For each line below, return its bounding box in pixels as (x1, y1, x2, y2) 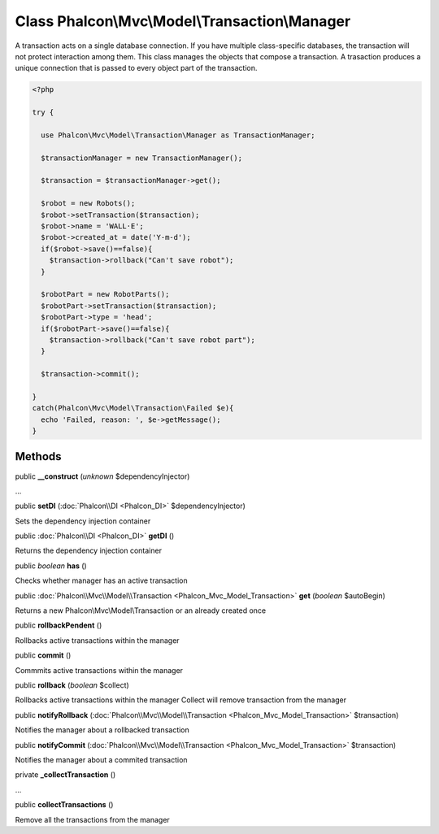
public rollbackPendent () (15, 620, 102, 630)
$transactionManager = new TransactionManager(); (41, 153, 243, 163)
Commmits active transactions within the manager (15, 665, 183, 675)
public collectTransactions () (15, 800, 114, 810)
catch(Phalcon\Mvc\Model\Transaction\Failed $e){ (32, 403, 234, 413)
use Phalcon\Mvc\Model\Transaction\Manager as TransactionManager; (41, 130, 315, 140)
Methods (15, 450, 62, 463)
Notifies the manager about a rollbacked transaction (15, 725, 190, 735)
